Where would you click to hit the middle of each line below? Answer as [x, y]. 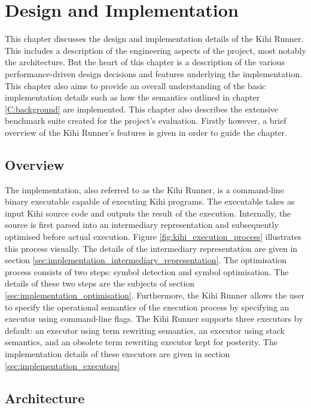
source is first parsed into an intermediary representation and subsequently [142, 225]
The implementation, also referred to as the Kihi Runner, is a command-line [144, 189]
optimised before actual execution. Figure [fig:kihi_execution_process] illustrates [153, 237]
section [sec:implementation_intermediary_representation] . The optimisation [146, 260]
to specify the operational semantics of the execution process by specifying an [147, 307]
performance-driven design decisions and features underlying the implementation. [154, 73]
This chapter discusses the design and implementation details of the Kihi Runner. [154, 39]
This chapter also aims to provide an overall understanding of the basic [135, 85]
